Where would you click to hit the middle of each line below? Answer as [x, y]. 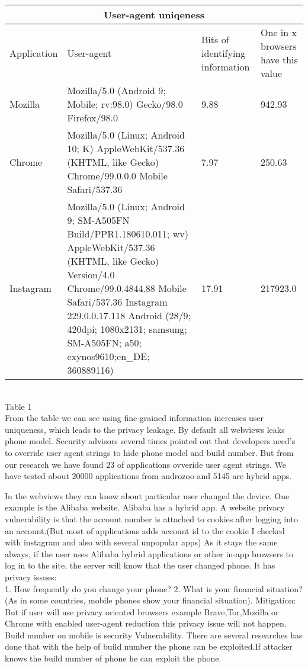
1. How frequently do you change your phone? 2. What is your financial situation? [154, 588]
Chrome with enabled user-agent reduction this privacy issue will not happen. [146, 623]
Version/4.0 [91, 274]
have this [279, 60]
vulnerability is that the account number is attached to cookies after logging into [152, 518]
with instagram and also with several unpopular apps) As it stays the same [141, 542]
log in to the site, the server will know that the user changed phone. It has [140, 565]
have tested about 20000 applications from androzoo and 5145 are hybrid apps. [148, 476]
